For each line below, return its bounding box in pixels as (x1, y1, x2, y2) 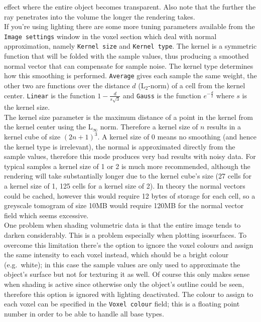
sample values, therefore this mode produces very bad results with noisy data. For (4, 151, 256, 162)
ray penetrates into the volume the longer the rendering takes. (4, 11, 195, 22)
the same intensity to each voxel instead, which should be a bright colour (4, 249, 229, 260)
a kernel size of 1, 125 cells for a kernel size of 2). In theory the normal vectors (4, 180, 245, 191)
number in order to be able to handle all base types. (4, 308, 164, 318)
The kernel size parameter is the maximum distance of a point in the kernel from (4, 111, 253, 122)
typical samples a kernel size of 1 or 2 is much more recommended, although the (4, 160, 250, 171)
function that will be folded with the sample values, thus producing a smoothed (4, 51, 249, 61)
